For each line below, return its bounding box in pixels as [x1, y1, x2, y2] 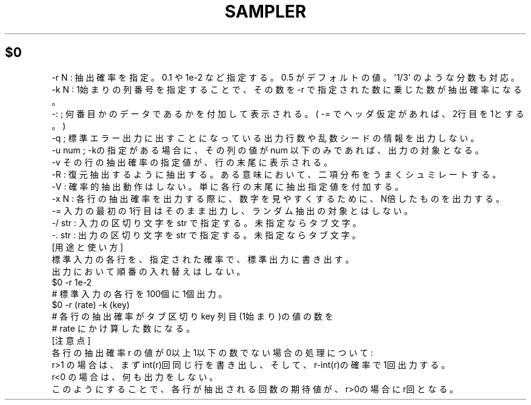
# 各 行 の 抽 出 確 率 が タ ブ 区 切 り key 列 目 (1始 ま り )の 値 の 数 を [52, 310, 333, 321]
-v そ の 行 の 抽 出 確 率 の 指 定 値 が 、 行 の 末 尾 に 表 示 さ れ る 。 [52, 156, 333, 167]
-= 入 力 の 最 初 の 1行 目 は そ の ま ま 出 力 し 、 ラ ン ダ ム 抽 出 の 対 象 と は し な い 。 [52, 205, 413, 216]
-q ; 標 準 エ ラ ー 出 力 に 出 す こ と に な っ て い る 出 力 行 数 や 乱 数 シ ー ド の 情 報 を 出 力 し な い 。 [52, 132, 479, 143]
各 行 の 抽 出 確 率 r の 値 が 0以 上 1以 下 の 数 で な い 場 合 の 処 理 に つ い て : [52, 347, 373, 358]
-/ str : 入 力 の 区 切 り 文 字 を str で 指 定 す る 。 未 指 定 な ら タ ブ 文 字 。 [52, 217, 361, 228]
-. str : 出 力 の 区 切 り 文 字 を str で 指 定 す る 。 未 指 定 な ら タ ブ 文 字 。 [52, 229, 361, 240]
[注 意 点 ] [52, 335, 91, 346]
